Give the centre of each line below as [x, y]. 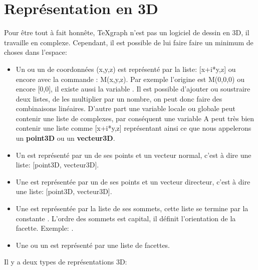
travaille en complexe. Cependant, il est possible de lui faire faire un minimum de [129, 42]
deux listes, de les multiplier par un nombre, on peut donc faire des [119, 98]
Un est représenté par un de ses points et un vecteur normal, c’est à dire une [134, 155]
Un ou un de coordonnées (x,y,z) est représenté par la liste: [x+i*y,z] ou [126, 69]
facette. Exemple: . [45, 228]
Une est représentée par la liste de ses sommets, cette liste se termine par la [132, 208]
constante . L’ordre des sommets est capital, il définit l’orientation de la [126, 218]
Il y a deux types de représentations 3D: [66, 262]
